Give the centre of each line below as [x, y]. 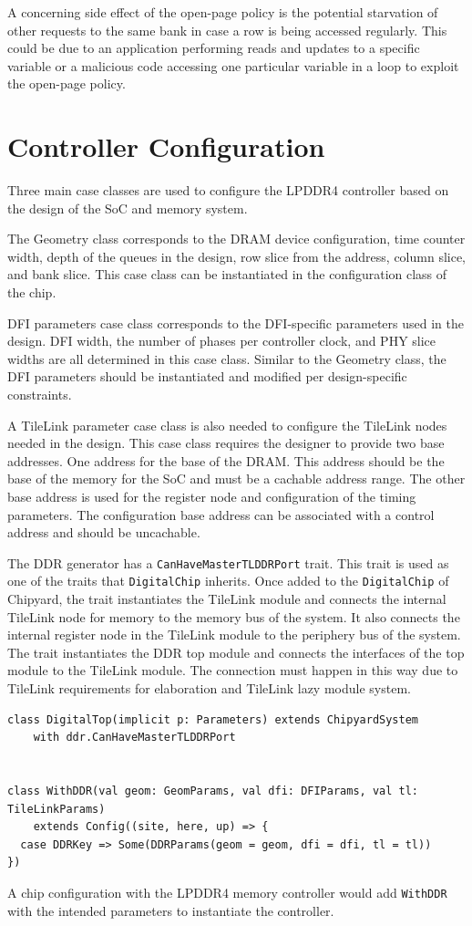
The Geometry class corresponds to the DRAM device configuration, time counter [236, 239]
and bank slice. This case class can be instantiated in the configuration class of [227, 274]
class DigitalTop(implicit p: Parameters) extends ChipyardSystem [213, 719]
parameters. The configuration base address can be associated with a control [221, 514]
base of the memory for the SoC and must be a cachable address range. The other [236, 479]
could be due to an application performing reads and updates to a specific [214, 48]
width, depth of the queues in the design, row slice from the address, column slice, [237, 256]
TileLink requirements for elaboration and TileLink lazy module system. [209, 688]
